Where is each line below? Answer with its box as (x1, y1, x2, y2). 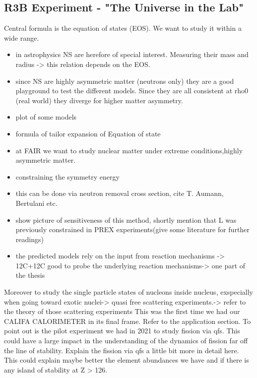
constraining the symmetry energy (15, 171, 120, 182)
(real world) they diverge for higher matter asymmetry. (15, 95, 183, 105)
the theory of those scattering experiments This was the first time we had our (4, 306, 240, 316)
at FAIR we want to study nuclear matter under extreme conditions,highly (15, 145, 243, 155)
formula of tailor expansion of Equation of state (15, 128, 161, 138)
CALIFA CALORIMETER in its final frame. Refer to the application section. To (4, 315, 251, 326)
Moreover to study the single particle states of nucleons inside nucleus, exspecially (4, 287, 253, 297)
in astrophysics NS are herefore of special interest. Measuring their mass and (15, 49, 249, 60)
